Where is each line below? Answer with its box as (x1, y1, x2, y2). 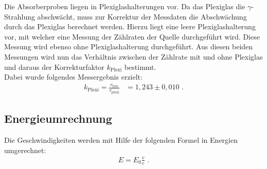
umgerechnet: (4, 144, 46, 155)
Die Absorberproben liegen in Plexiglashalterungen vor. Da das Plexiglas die (4, 1, 245, 11)
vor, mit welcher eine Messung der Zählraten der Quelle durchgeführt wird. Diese (4, 31, 260, 42)
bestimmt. (124, 61, 156, 72)
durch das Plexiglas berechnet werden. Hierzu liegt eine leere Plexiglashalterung (4, 21, 256, 32)
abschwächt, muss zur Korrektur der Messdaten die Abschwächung (37, 11, 247, 22)
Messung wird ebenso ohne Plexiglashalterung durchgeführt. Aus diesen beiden (4, 41, 253, 52)
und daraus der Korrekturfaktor (4, 61, 104, 72)
